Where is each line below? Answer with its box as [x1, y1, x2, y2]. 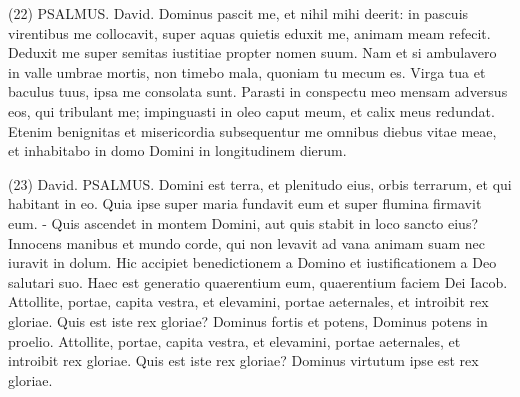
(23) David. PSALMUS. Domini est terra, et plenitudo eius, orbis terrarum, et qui [8, 173, 512, 194]
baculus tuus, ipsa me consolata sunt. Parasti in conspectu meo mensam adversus [8, 81, 508, 102]
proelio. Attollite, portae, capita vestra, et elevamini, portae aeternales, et [8, 330, 461, 351]
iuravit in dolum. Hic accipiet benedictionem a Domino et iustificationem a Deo [8, 252, 497, 273]
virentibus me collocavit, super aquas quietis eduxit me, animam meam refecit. [8, 22, 491, 43]
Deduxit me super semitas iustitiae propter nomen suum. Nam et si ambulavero [8, 42, 497, 63]
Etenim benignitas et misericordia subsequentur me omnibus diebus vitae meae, [8, 120, 497, 141]
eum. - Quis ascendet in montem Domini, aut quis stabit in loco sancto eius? [8, 212, 479, 233]
